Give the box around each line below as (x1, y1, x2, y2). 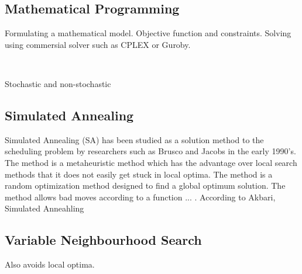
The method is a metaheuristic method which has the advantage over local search (5, 156, 297, 168)
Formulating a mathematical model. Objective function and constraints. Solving (5, 27, 291, 39)
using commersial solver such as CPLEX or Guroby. (5, 38, 191, 50)
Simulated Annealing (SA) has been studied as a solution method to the (5, 133, 264, 145)
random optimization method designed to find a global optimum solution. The (5, 179, 286, 192)
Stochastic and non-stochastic (5, 77, 111, 89)
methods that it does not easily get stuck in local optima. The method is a (5, 168, 273, 180)
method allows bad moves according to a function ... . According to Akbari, (5, 190, 276, 203)
